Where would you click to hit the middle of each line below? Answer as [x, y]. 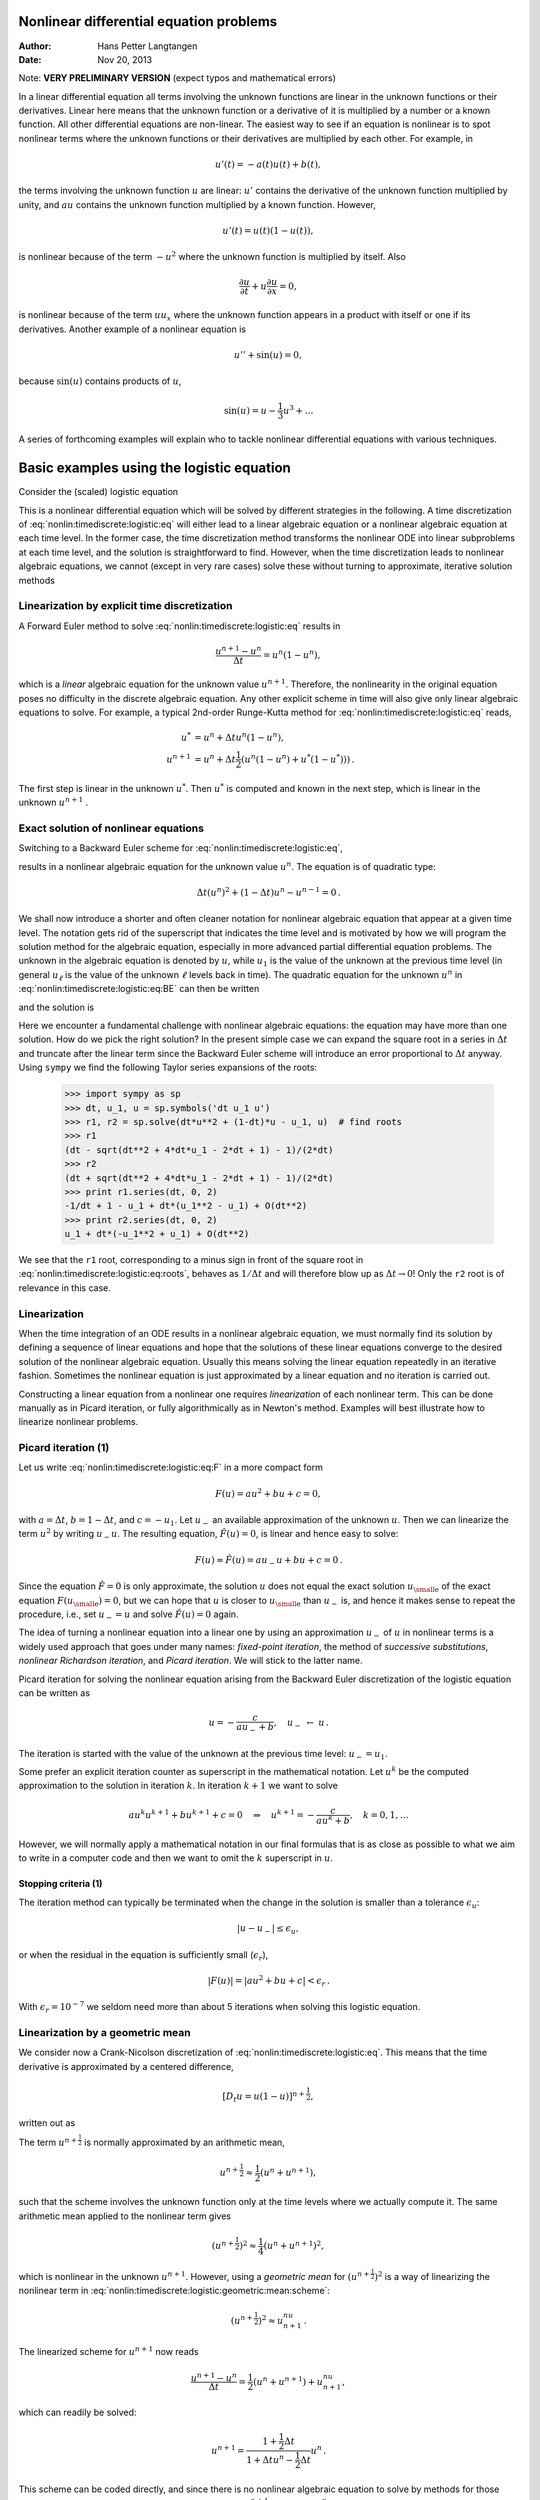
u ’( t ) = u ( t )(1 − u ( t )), [268, 231]
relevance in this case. [65, 1287]
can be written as [54, 1692]
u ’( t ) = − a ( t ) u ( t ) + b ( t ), [268, 164]
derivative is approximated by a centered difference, [126, 2066]
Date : [30, 59]
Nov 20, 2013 [125, 59]
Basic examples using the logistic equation [155, 468]
